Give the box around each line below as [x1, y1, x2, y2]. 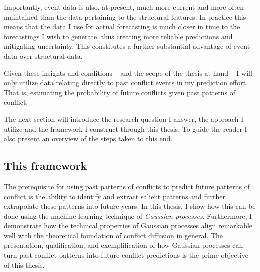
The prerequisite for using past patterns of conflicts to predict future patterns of [4, 181, 250, 191]
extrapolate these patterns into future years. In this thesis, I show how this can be [4, 201, 256, 211]
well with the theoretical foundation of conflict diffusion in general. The [4, 230, 223, 240]
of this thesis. [4, 259, 45, 270]
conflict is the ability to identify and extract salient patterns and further [4, 191, 225, 201]
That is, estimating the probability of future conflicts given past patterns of [4, 87, 235, 97]
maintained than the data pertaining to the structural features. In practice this [4, 11, 246, 22]
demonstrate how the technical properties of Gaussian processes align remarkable [4, 220, 253, 231]
